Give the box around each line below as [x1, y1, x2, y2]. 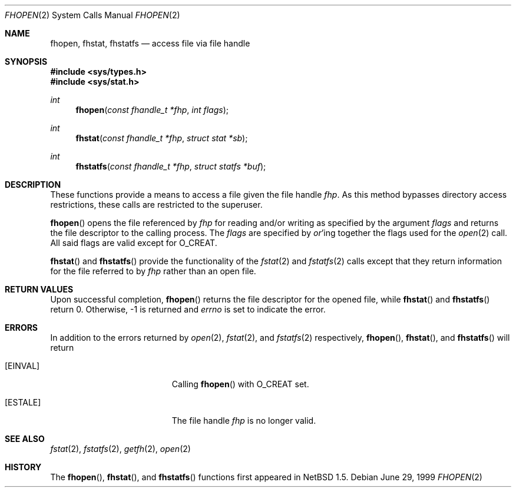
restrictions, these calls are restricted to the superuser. [50, 200, 263, 210]
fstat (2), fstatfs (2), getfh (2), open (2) [50, 444, 191, 454]
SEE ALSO [5, 434, 45, 444]
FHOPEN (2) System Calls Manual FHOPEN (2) [5, 10, 180, 20]
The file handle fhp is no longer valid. [171, 415, 316, 425]
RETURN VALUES [5, 284, 74, 294]
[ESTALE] [5, 397, 41, 407]
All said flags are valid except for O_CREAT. [50, 238, 217, 248]
